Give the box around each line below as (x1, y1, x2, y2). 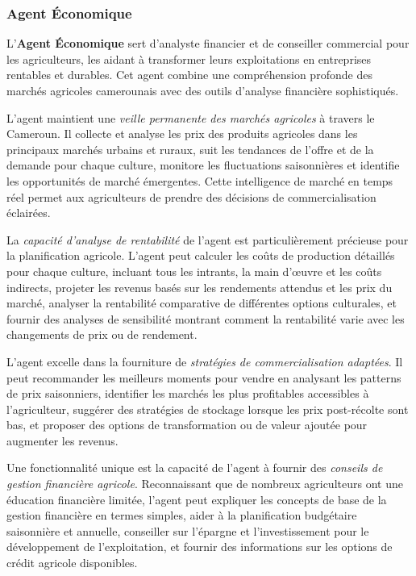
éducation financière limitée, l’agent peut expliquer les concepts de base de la (6, 490, 387, 507)
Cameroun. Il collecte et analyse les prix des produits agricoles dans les (6, 125, 358, 142)
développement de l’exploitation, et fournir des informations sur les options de (6, 538, 393, 555)
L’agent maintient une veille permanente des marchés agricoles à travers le (6, 109, 375, 126)
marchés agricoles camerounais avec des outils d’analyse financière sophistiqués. (6, 82, 399, 98)
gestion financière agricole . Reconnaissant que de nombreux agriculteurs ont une (6, 475, 403, 492)
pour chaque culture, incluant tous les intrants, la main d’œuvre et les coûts (6, 262, 382, 279)
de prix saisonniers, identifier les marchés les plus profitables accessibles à (6, 385, 369, 402)
